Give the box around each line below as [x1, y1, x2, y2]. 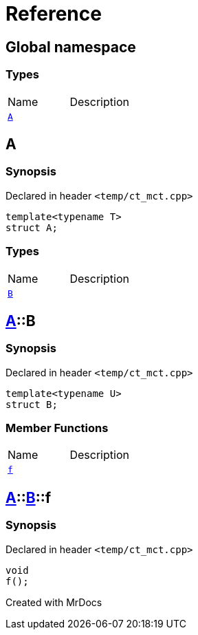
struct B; [5, 398, 58, 410]
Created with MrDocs [5, 596, 102, 608]
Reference [5, 2, 102, 25]
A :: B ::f [5, 488, 52, 506]
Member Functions [5, 421, 109, 435]
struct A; [5, 222, 58, 233]
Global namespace [5, 38, 136, 56]
